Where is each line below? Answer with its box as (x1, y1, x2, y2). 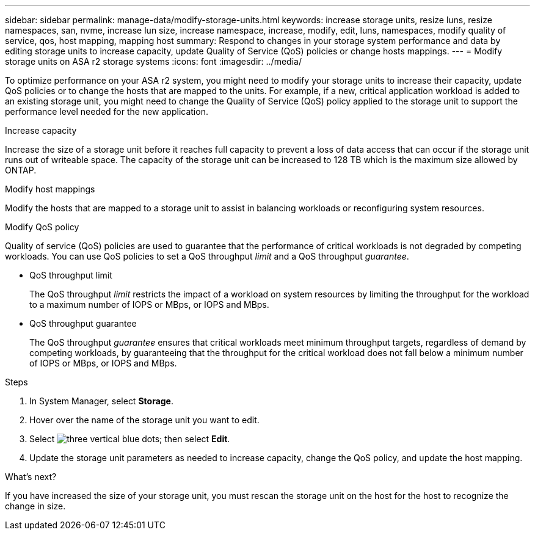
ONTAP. (5, 165, 37, 175)
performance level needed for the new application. (5, 106, 208, 117)
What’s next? (5, 471, 57, 482)
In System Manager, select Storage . (29, 396, 174, 406)
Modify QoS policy (5, 222, 79, 232)
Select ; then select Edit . (29, 434, 230, 444)
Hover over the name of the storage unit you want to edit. (29, 415, 260, 425)
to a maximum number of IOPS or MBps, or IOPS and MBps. (29, 299, 269, 310)
